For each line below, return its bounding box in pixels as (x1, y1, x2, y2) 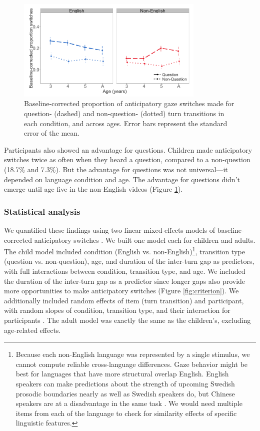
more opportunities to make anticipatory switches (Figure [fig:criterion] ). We (4, 285, 239, 296)
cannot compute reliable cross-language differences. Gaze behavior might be (15, 358, 248, 369)
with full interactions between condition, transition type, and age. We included (4, 266, 245, 276)
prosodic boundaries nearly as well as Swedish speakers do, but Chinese (15, 388, 235, 398)
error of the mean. (24, 128, 79, 138)
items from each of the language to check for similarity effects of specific (15, 407, 237, 418)
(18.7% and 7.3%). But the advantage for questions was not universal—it (4, 164, 228, 174)
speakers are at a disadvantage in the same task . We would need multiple (15, 398, 242, 408)
